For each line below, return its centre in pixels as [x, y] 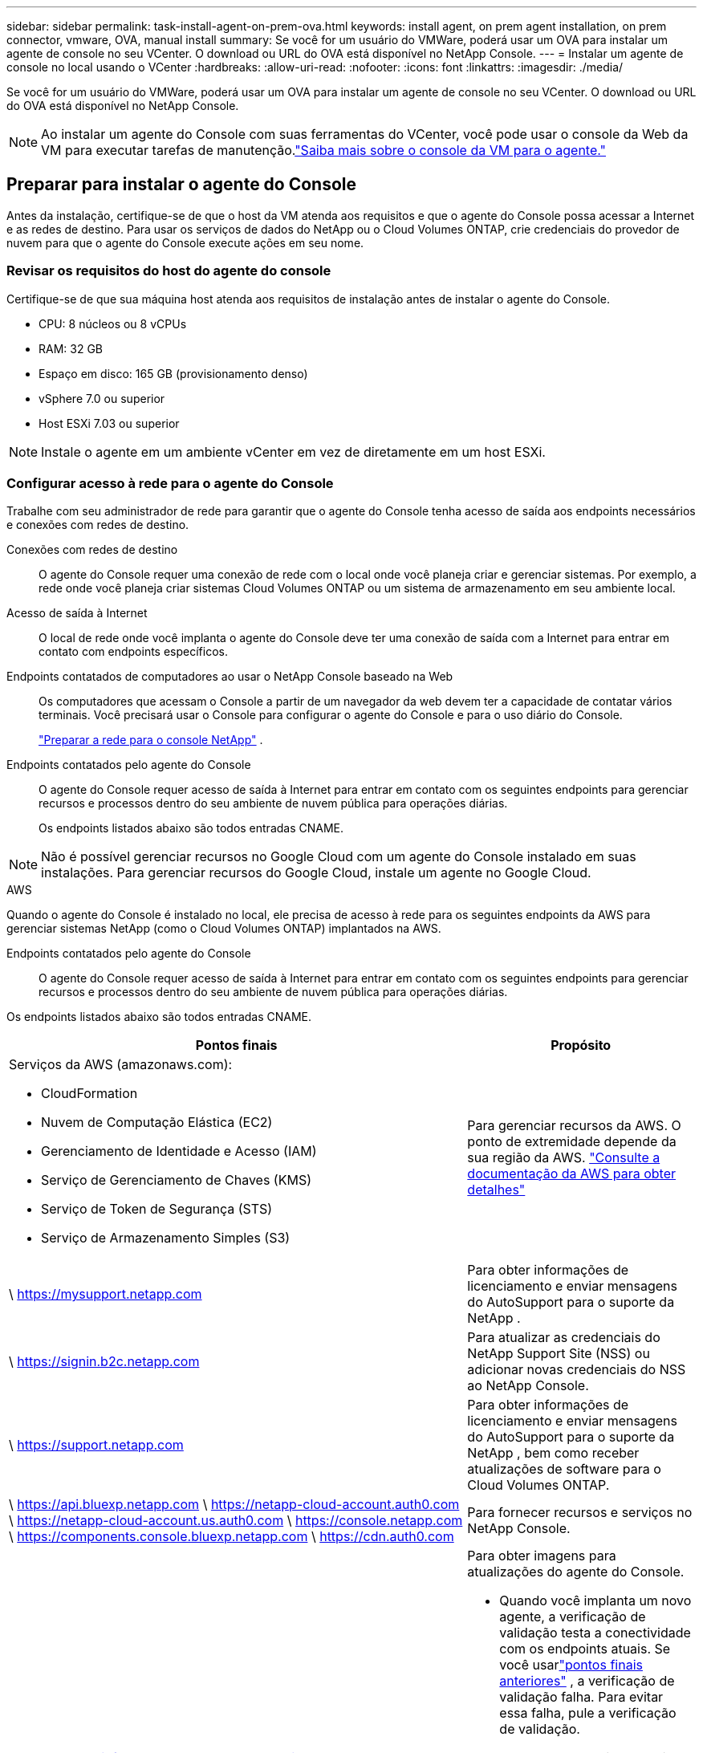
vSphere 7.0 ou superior [102, 398]
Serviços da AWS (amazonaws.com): [121, 1065]
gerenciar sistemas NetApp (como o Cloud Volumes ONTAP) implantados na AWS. [224, 929]
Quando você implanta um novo [595, 1601]
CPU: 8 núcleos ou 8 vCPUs [113, 323]
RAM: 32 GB [71, 348]
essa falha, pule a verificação [588, 1713]
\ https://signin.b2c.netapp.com [104, 1362]
